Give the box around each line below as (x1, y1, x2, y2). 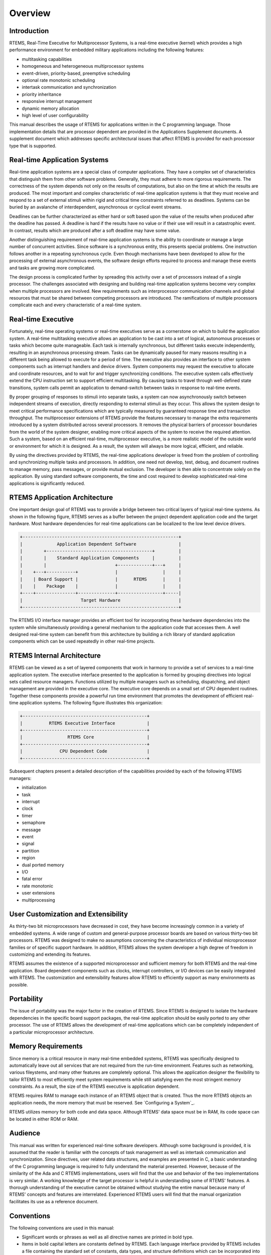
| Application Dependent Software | (20, 541, 182, 547)
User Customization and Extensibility (9, 910, 128, 919)
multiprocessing (22, 897, 55, 903)
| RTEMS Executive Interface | (20, 720, 150, 726)
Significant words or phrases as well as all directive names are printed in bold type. (22, 1234, 194, 1240)
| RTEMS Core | (20, 734, 150, 740)
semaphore (22, 820, 46, 826)
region (22, 855, 35, 861)
